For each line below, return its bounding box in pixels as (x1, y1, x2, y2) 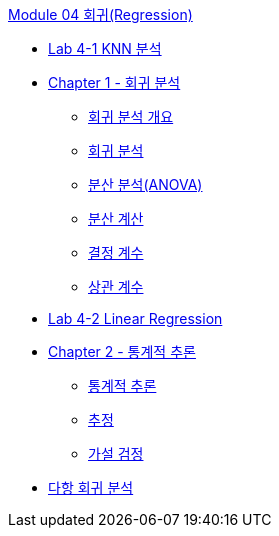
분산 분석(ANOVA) (88, 176, 203, 193)
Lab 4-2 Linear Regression (48, 310, 223, 327)
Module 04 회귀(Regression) (8, 6, 193, 23)
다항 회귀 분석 (48, 479, 134, 496)
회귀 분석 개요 (88, 108, 174, 125)
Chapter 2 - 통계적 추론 (48, 343, 196, 360)
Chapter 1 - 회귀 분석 (48, 74, 181, 91)
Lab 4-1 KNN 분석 (48, 40, 162, 57)
